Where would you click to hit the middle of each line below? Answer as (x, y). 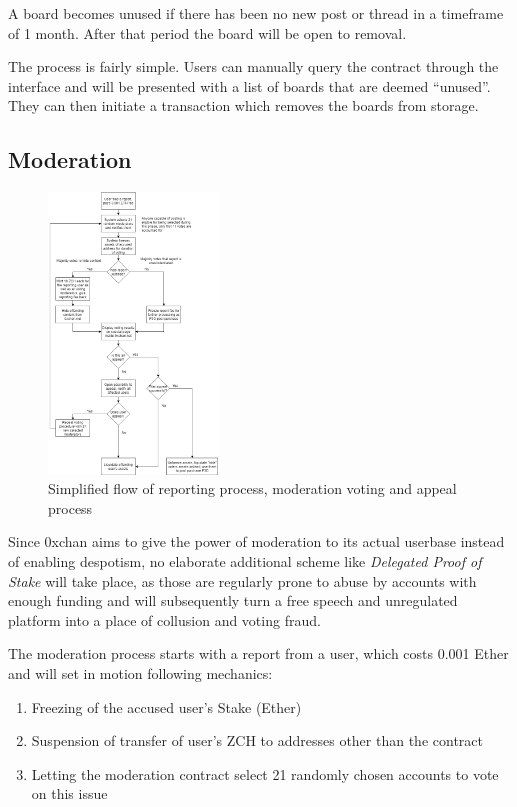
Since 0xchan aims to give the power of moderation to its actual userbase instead (256, 541)
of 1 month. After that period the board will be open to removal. (207, 32)
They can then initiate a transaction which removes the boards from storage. (243, 105)
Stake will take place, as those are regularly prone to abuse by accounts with (242, 580)
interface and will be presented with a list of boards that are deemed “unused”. (249, 85)
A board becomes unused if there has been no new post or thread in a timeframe (256, 13)
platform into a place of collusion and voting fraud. (164, 619)
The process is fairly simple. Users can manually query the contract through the (253, 66)
